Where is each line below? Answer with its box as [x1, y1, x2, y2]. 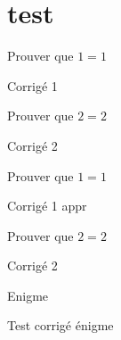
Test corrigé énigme [7, 316, 114, 335]
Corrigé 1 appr [7, 196, 87, 215]
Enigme [7, 286, 49, 304]
